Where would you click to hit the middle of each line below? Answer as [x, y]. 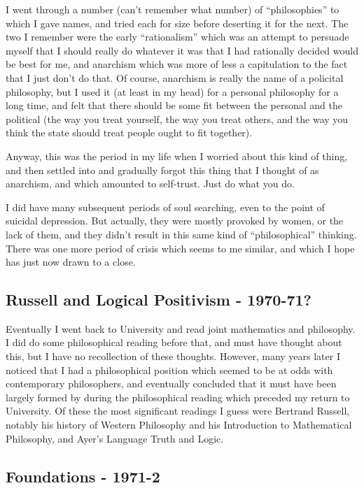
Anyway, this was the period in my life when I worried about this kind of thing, [177, 156]
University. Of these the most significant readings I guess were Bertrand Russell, [178, 411]
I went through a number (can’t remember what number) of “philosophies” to [173, 9]
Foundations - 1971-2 [83, 476]
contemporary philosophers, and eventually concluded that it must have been [171, 383]
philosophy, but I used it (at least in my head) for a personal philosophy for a [172, 91]
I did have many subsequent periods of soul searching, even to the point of [165, 207]
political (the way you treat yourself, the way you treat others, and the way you [177, 119]
